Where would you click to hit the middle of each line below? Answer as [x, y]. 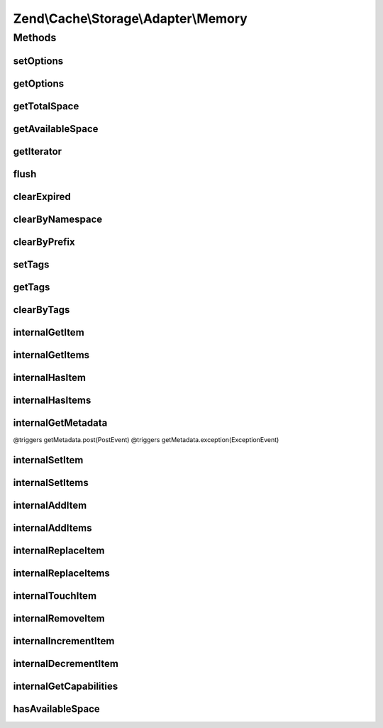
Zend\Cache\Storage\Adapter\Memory [130, 18]
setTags [31, 264]
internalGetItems [51, 355]
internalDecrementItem [66, 663]
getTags [32, 287]
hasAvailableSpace [57, 708]
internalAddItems [52, 528]
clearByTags [41, 310]
